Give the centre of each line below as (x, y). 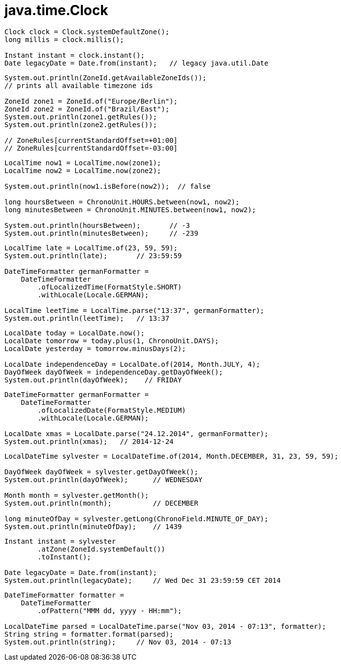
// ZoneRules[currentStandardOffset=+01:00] (91, 140)
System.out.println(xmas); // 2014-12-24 (89, 441)
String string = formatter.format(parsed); (89, 634)
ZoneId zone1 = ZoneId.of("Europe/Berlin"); (91, 101)
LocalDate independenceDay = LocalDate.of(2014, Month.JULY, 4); (132, 364)
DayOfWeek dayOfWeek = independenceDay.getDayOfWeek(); (114, 372)
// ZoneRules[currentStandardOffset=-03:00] (91, 148)
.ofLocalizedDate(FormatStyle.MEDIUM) (112, 410)
